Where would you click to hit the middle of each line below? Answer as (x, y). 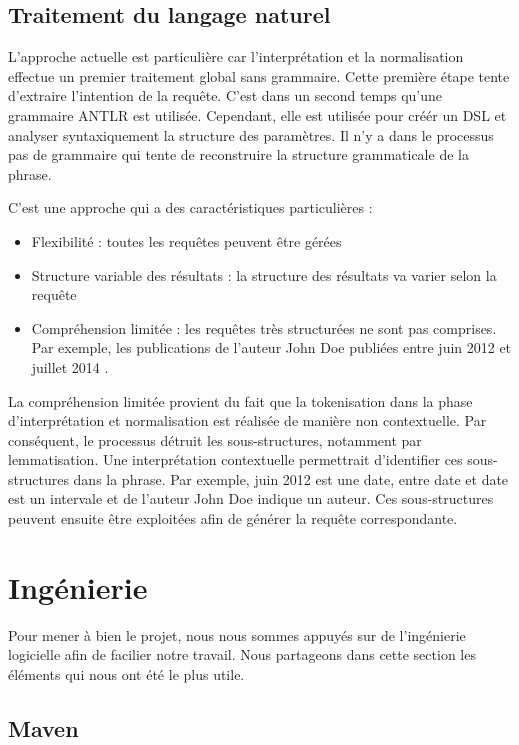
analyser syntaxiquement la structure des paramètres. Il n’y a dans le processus (251, 134)
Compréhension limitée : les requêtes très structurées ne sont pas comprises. (264, 327)
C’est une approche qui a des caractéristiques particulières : (190, 207)
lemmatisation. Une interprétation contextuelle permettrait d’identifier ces (235, 459)
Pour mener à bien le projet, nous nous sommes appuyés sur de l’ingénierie (237, 634)
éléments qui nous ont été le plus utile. (126, 673)
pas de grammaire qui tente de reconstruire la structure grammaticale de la (238, 154)
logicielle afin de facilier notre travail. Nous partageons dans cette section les (242, 654)
